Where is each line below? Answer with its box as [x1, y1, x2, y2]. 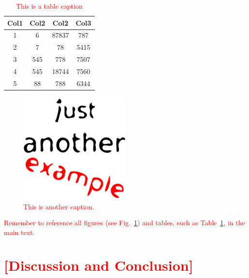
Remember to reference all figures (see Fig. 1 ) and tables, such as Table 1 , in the [4, 218, 245, 228]
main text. [4, 227, 35, 237]
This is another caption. [23, 201, 94, 211]
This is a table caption [15, 1, 83, 11]
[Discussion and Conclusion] [4, 255, 193, 275]
